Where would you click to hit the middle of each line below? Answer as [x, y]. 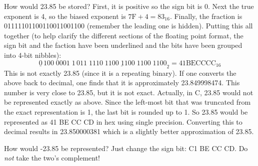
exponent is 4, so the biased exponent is [65, 16]
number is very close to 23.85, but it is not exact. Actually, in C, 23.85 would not [129, 92]
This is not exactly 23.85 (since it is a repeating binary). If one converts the [120, 73]
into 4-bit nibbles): [33, 55]
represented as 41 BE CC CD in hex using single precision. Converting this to [123, 121]
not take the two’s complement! [52, 158]
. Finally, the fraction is [206, 16]
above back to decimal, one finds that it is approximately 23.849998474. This [122, 83]
